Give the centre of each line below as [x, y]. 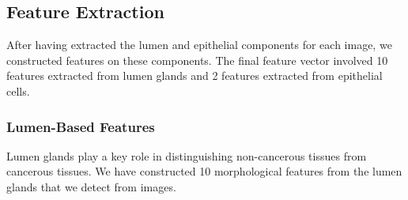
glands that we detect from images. [91, 186]
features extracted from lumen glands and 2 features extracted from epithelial [195, 75]
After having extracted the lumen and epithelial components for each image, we [199, 45]
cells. [18, 91]
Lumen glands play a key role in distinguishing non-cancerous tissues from [187, 155]
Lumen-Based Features [81, 126]
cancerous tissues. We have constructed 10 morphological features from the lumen [204, 171]
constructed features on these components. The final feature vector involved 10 [197, 60]
